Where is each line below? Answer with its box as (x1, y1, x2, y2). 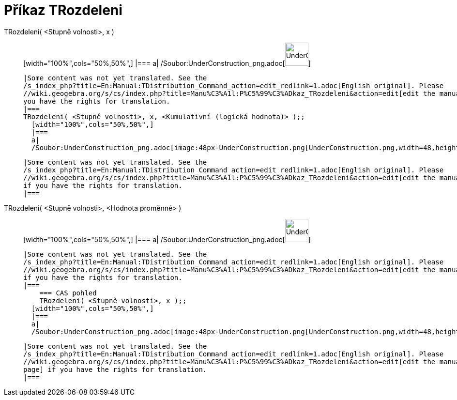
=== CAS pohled (39, 289, 97, 297)
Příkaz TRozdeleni (4, 2, 122, 18)
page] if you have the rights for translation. (23, 365, 207, 373)
